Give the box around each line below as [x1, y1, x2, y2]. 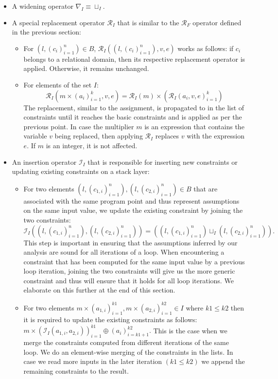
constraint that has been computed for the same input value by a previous [23, 256, 245, 266]
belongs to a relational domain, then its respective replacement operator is [23, 53, 245, 64]
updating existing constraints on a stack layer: [12, 166, 150, 176]
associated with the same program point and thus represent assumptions [23, 195, 240, 206]
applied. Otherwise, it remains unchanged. [23, 63, 149, 73]
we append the [201, 356, 245, 366]
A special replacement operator [12, 17, 105, 27]
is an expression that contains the [144, 121, 244, 131]
